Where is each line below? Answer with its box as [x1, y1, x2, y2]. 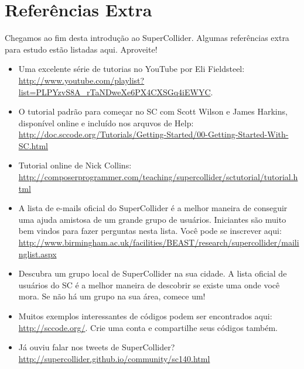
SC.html [18, 139, 48, 151]
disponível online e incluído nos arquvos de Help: [18, 116, 194, 129]
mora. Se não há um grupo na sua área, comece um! [18, 290, 206, 302]
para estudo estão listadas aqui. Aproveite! [5, 43, 158, 55]
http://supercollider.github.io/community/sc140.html [18, 352, 210, 364]
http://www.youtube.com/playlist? [18, 74, 145, 86]
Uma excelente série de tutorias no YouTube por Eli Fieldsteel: [18, 63, 245, 75]
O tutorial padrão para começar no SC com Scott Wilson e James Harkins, [18, 105, 288, 118]
